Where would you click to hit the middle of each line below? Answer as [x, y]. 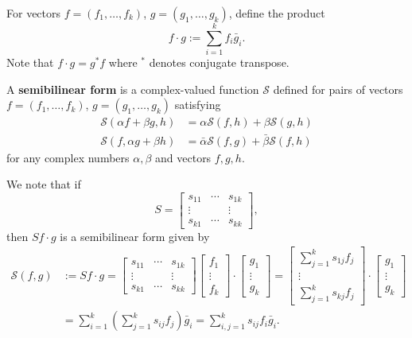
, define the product [277, 13]
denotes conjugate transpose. [219, 62]
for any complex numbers [68, 157]
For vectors [34, 13]
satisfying [198, 105]
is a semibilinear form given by [135, 236]
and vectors [183, 157]
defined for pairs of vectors [338, 89]
